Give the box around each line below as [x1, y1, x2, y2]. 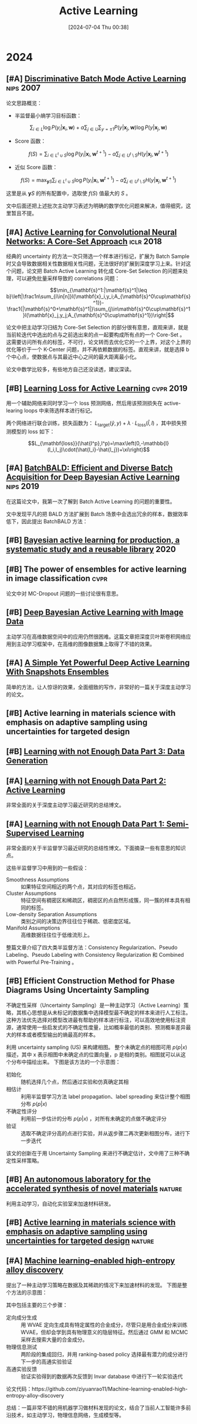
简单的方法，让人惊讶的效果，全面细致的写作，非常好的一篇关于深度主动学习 [6, 683, 191, 690]
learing [6, 407, 23, 414]
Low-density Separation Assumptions [6, 910, 97, 917]
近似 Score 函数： [14, 164, 58, 170]
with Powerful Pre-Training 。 [6, 959, 77, 966]
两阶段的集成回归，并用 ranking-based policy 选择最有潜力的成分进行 [21, 1350, 188, 1357]
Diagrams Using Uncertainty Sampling [6, 985, 150, 995]
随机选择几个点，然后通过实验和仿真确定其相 [21, 1078, 129, 1085]
